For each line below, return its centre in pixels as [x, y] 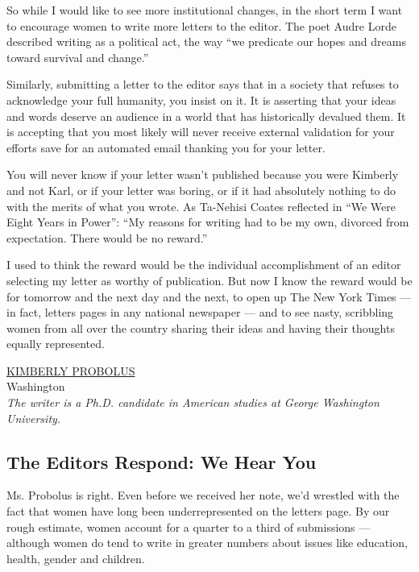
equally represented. [56, 344]
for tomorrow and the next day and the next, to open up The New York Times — [209, 296]
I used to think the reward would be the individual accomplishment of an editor [204, 265]
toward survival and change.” [78, 57]
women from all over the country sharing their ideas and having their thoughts [201, 327]
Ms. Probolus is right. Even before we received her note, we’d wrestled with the [203, 495]
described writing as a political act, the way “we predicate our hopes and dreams [206, 41]
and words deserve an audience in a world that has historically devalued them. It [206, 116]
